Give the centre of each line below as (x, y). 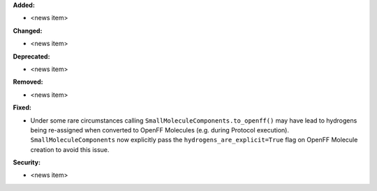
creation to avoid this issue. (70, 149)
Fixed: (22, 107)
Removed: (28, 82)
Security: (27, 162)
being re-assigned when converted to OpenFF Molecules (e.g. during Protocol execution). (160, 130)
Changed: (28, 31)
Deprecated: (31, 56)
